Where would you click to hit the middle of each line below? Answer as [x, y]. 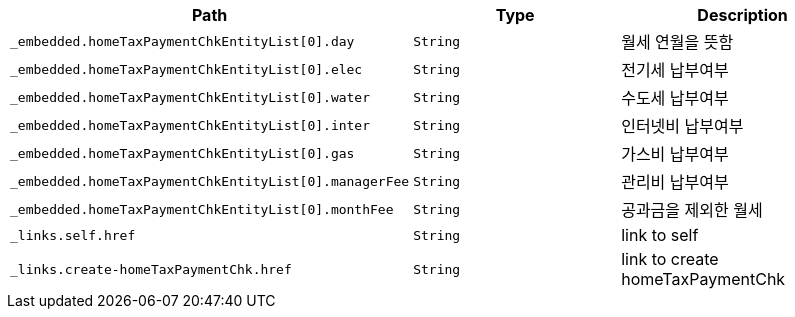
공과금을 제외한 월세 [692, 210]
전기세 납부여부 [675, 70]
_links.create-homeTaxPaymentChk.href [151, 269]
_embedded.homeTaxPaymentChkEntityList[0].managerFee [210, 181]
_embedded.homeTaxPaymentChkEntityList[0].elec [186, 69]
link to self [660, 235]
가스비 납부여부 [675, 154]
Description [742, 15]
